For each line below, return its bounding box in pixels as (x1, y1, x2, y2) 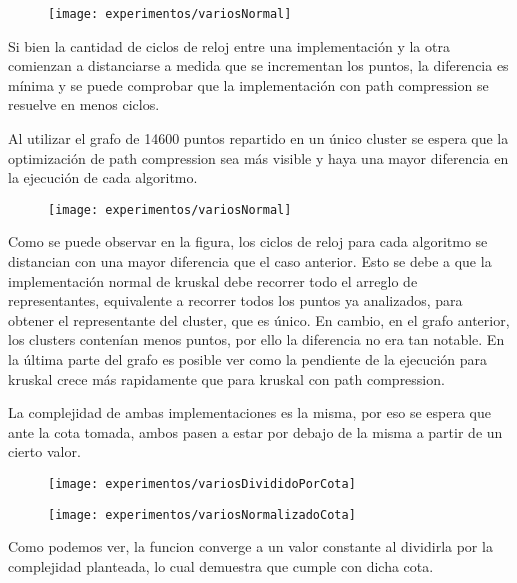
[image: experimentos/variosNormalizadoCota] (48, 507, 356, 522)
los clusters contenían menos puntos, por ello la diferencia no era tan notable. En (8, 329, 505, 350)
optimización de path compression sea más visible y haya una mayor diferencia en (8, 147, 509, 168)
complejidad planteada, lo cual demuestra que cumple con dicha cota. (8, 555, 434, 576)
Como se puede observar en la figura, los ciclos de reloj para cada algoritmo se (8, 231, 488, 252)
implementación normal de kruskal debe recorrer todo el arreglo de (8, 270, 418, 291)
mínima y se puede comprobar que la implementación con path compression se (8, 74, 489, 95)
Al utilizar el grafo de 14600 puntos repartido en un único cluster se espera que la (8, 128, 509, 149)
